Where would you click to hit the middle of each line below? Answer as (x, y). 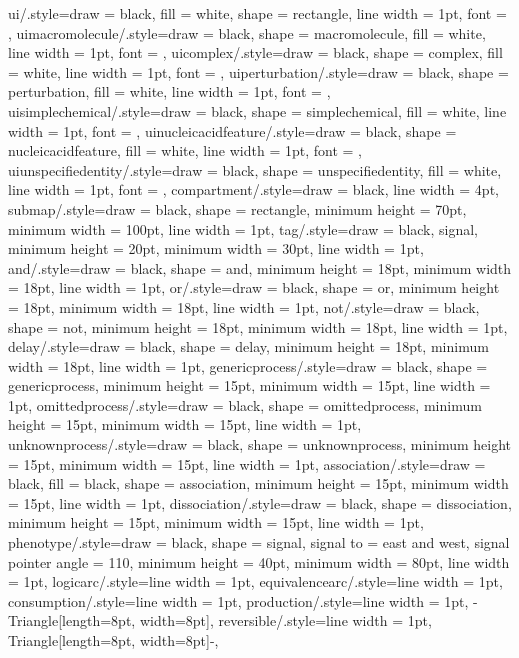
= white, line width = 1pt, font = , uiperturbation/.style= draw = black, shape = (258, 71)
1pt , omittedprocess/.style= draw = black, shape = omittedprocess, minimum (245, 404)
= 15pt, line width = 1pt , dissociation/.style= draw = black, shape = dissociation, (260, 502)
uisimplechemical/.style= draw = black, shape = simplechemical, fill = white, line (257, 110)
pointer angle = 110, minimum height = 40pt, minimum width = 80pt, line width (259, 561)
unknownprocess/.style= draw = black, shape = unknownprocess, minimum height (260, 444)
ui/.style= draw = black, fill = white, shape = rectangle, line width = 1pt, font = (257, 13)
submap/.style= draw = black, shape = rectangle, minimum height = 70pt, (237, 208)
